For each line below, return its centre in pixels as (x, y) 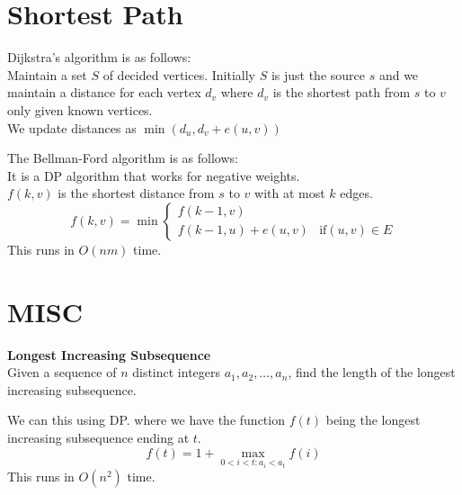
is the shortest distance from (136, 193)
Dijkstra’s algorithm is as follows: (99, 57)
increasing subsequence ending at (98, 437)
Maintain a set (47, 74)
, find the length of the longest (372, 372)
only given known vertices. (80, 109)
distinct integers (177, 372)
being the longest (373, 420)
